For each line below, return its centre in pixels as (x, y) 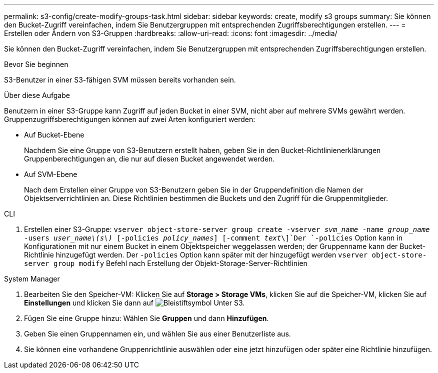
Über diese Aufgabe (37, 95)
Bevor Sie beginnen (36, 64)
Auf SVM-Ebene (51, 174)
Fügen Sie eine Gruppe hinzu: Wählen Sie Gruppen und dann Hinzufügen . (146, 318)
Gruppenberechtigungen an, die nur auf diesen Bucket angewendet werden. (149, 159)
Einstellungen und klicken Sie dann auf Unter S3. (134, 303)
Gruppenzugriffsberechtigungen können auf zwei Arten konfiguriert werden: (130, 119)
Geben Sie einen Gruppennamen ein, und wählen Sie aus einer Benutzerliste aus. (157, 334)
